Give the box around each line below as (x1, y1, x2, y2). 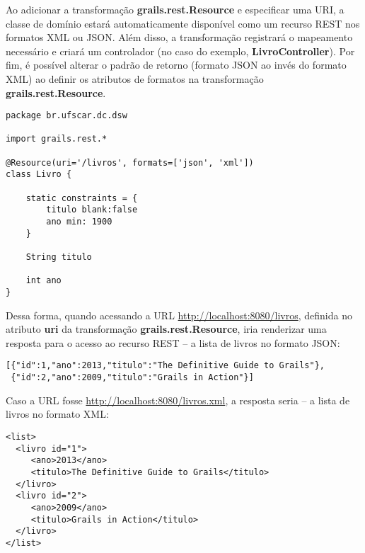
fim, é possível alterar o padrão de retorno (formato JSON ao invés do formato (6, 57, 347, 72)
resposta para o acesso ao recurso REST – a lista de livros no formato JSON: (6, 335, 340, 350)
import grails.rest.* (6, 134, 108, 144)
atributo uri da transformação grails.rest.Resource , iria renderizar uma (6, 321, 327, 336)
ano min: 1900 (46, 217, 112, 227)
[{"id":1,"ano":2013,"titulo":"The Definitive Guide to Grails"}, (6, 360, 325, 371)
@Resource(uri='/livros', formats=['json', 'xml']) (6, 157, 254, 168)
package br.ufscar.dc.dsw (6, 110, 127, 121)
